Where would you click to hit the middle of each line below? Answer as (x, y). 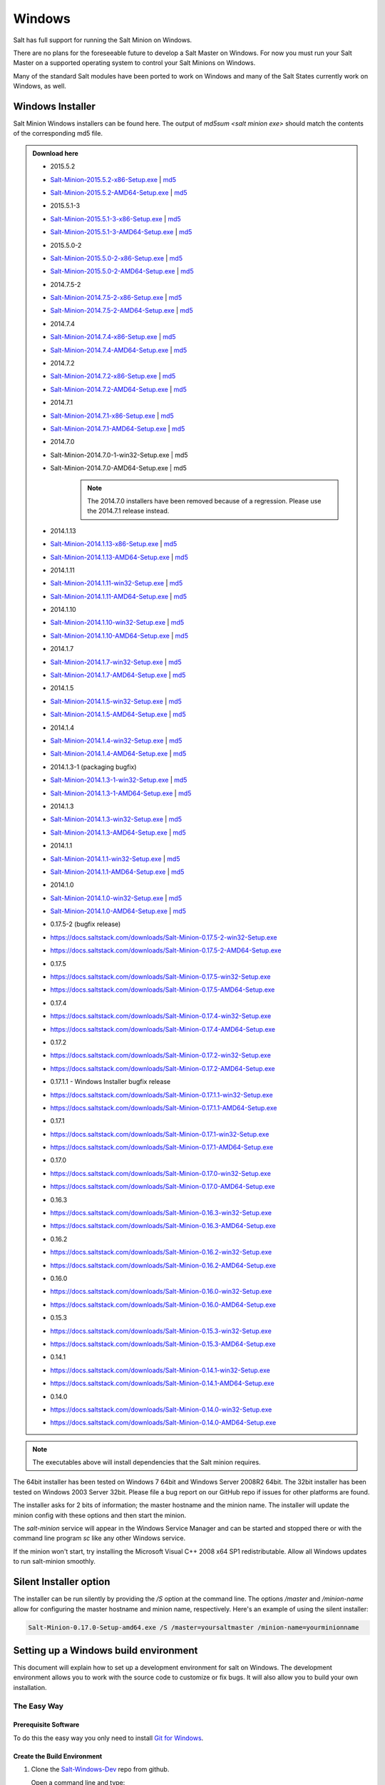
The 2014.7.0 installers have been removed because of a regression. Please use (204, 501)
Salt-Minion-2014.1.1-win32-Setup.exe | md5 (115, 859)
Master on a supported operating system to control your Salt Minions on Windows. (134, 63)
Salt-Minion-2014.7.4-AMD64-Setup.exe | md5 (119, 350)
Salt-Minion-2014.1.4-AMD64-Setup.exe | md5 (118, 754)
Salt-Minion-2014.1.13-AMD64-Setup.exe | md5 (119, 557)
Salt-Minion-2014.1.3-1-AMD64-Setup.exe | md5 (121, 793)
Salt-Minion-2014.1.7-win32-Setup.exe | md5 (116, 662)
